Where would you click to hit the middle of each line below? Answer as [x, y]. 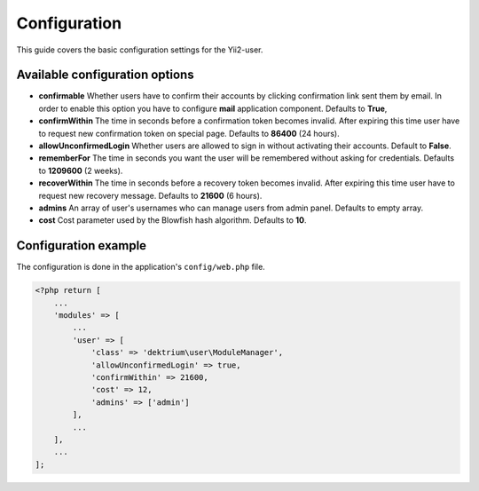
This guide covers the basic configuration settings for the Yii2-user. [140, 50]
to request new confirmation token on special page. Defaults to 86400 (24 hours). [189, 133]
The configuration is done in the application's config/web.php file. [141, 267]
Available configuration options [105, 75]
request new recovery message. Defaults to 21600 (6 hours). [150, 195]
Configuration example [81, 245]
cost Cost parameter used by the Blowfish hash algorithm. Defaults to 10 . [173, 220]
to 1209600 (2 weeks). [81, 170]
